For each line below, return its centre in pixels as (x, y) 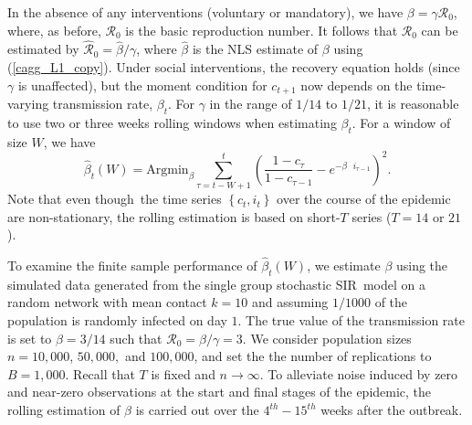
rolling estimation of (64, 410)
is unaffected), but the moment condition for (142, 85)
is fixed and (183, 373)
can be (440, 30)
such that (136, 338)
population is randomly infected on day (117, 320)
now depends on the (357, 85)
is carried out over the (197, 410)
